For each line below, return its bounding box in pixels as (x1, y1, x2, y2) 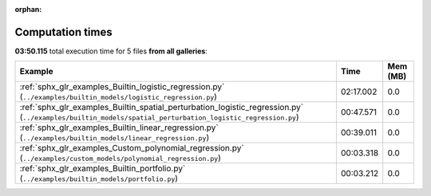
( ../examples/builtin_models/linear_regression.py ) (19, 132, 210, 143)
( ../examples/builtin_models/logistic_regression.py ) (19, 92, 217, 103)
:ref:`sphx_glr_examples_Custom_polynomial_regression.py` (19, 143, 244, 154)
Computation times (14, 25, 113, 39)
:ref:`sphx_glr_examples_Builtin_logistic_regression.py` (19, 81, 225, 92)
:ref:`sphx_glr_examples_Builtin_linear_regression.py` (19, 122, 219, 133)
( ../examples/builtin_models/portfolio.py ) (19, 173, 179, 184)
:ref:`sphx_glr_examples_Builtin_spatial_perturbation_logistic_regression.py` (19, 102, 303, 113)
